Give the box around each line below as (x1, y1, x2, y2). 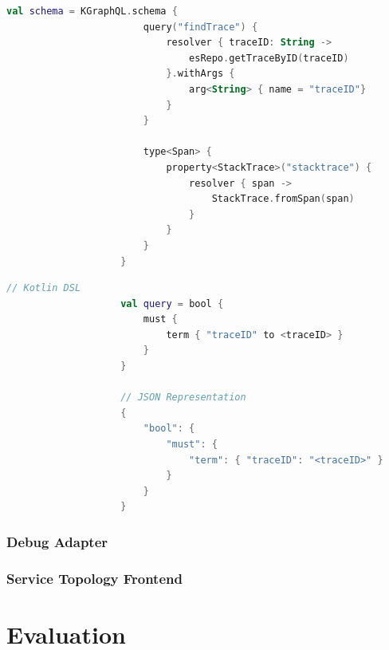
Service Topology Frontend (6, 568, 183, 588)
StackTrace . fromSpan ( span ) (211, 193, 355, 205)
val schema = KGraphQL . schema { (6, 6, 178, 17)
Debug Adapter (6, 531, 108, 551)
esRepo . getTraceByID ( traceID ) (189, 52, 349, 64)
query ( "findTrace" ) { (143, 21, 258, 33)
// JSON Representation (120, 392, 246, 404)
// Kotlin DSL (6, 282, 81, 294)
